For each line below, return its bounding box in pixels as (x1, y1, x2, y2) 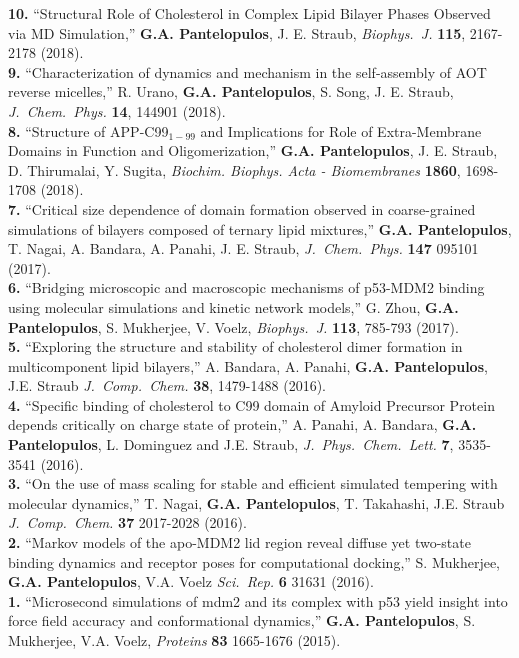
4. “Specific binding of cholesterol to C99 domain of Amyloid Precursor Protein (8, 394, 495, 415)
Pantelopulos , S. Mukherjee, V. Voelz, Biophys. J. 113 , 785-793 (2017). (8, 316, 459, 337)
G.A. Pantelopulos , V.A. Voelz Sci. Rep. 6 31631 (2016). (8, 571, 374, 592)
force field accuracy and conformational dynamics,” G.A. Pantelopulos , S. (8, 610, 476, 631)
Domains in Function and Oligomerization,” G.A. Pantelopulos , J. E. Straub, (8, 140, 498, 161)
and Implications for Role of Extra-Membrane (200, 120, 482, 141)
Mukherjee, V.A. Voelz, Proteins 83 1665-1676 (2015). (8, 630, 341, 650)
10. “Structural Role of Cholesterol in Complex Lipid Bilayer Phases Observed (8, 3, 491, 23)
